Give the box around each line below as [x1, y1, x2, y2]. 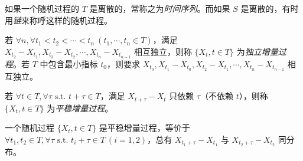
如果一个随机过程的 [5, 2, 79, 14]
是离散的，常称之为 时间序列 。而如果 [89, 2, 230, 14]
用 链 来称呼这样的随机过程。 [5, 14, 112, 26]
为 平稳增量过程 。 [47, 101, 113, 114]
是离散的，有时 [240, 2, 299, 14]
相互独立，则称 [133, 45, 192, 57]
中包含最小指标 [40, 57, 98, 70]
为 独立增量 [236, 45, 278, 57]
